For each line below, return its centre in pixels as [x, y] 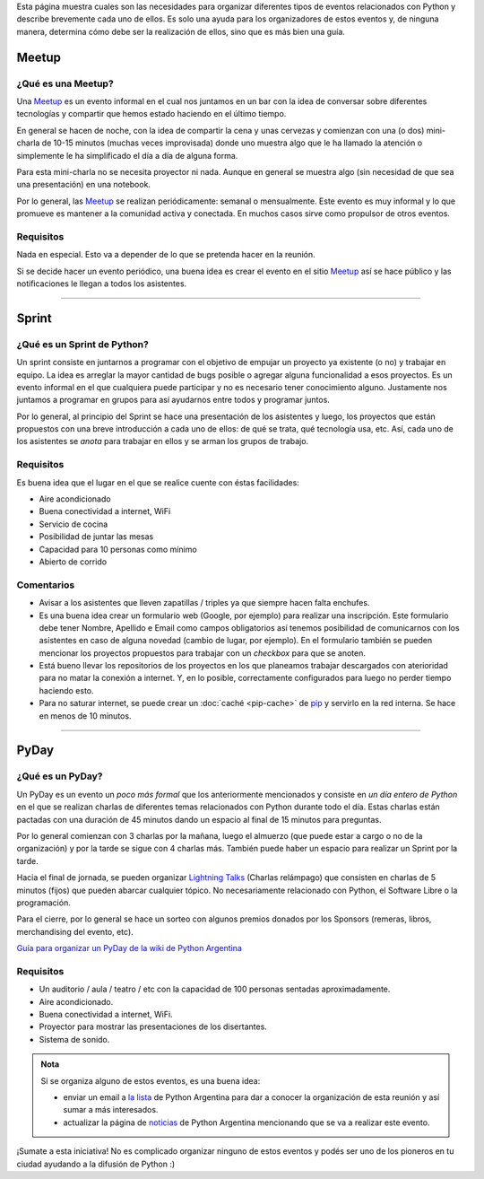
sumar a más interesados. [111, 1110]
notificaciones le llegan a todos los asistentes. [102, 284]
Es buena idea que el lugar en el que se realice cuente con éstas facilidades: [158, 482]
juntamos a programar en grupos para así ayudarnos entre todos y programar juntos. [173, 400]
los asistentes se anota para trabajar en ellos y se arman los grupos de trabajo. [163, 441]
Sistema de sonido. [74, 1039]
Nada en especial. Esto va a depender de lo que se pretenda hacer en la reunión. [166, 255]
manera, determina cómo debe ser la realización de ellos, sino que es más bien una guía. [181, 31]
